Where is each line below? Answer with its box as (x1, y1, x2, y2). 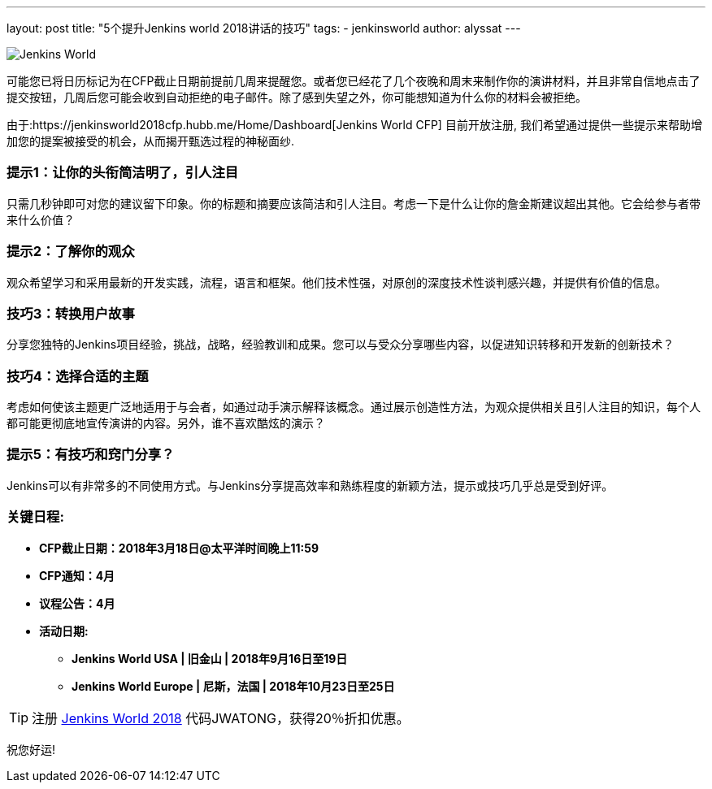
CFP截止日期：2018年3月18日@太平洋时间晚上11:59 (39, 540, 319, 555)
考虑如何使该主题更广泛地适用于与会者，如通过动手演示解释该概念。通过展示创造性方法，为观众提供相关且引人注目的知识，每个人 (7, 400, 701, 414)
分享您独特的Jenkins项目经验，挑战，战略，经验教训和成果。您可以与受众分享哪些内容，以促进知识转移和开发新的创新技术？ (7, 337, 675, 352)
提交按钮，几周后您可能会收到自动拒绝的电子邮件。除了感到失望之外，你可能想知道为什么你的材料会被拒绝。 (7, 90, 587, 104)
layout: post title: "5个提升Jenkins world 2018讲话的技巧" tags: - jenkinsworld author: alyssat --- (7, 21, 521, 35)
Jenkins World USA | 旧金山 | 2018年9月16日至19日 (72, 651, 348, 665)
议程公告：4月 (39, 596, 115, 610)
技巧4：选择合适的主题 (7, 367, 149, 384)
